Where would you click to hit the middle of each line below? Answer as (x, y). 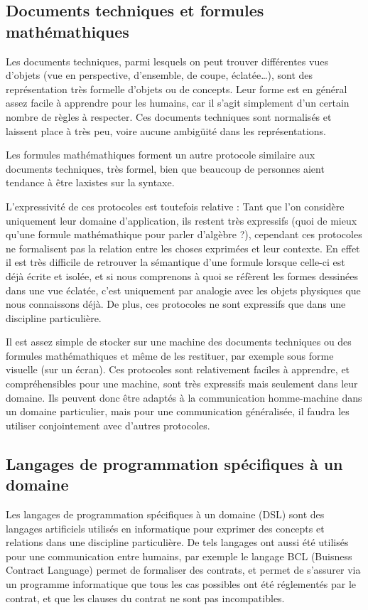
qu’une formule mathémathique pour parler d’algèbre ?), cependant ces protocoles (184, 234)
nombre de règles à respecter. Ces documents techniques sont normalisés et (169, 116)
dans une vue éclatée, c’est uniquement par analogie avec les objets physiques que (183, 290)
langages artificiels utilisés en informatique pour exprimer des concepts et (165, 528)
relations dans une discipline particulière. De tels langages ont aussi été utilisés (177, 542)
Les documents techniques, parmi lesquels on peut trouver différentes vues (167, 61)
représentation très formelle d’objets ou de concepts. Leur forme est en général (177, 89)
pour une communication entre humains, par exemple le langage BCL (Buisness (179, 556)
